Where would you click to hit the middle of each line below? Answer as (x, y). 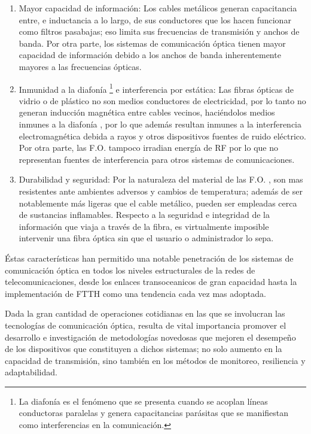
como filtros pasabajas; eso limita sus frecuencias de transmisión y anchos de (159, 31)
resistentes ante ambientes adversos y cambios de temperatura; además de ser (161, 191)
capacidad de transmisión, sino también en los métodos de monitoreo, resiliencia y (155, 360)
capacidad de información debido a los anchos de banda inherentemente (150, 55)
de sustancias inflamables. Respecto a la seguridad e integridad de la (144, 215)
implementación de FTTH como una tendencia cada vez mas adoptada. (135, 293)
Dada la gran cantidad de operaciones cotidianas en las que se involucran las (145, 313)
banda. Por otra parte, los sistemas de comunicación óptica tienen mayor (152, 43)
